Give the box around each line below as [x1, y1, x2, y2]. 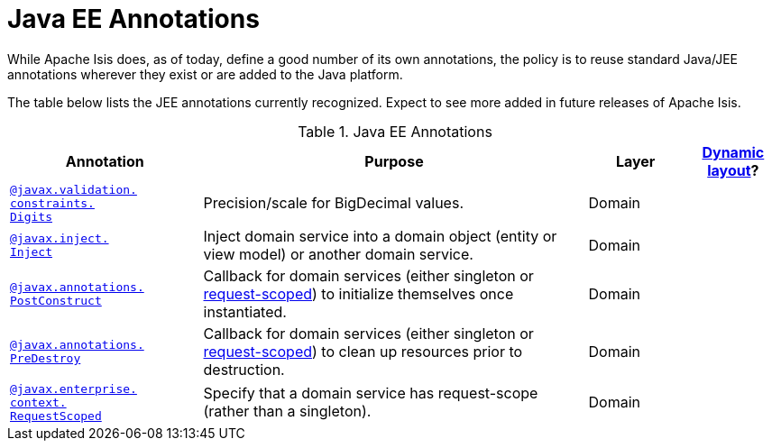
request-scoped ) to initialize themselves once [203, 284, 514, 303]
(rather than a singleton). [203, 402, 372, 421]
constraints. [10, 196, 95, 210]
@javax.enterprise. [10, 381, 137, 396]
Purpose [364, 151, 424, 170]
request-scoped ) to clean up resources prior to [203, 342, 523, 361]
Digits [10, 209, 52, 224]
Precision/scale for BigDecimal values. [203, 194, 464, 213]
